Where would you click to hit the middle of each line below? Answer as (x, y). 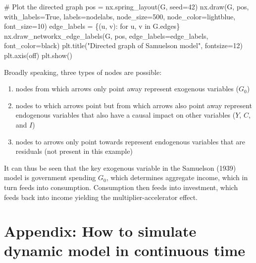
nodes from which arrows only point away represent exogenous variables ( (127, 89)
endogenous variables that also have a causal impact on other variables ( (126, 115)
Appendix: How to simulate (100, 231)
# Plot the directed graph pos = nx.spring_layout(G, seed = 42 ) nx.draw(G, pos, (127, 6)
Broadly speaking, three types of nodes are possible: (83, 72)
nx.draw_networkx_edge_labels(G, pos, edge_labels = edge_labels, (106, 35)
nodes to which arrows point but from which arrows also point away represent (134, 105)
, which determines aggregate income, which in (177, 177)
